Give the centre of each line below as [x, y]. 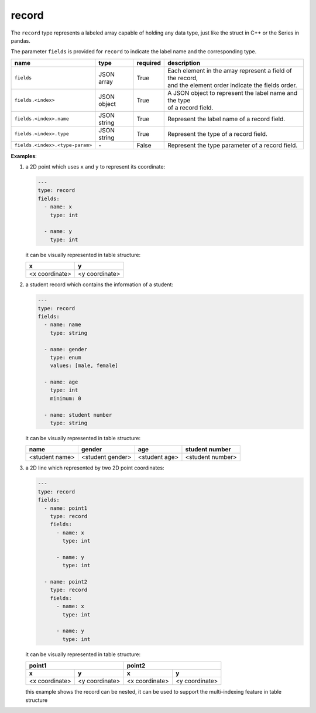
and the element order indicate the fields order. [233, 85]
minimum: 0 [66, 398]
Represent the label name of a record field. [226, 119]
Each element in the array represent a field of [230, 70]
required [149, 63]
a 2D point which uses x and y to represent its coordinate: [95, 167]
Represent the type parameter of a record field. [233, 145]
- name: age [61, 382]
